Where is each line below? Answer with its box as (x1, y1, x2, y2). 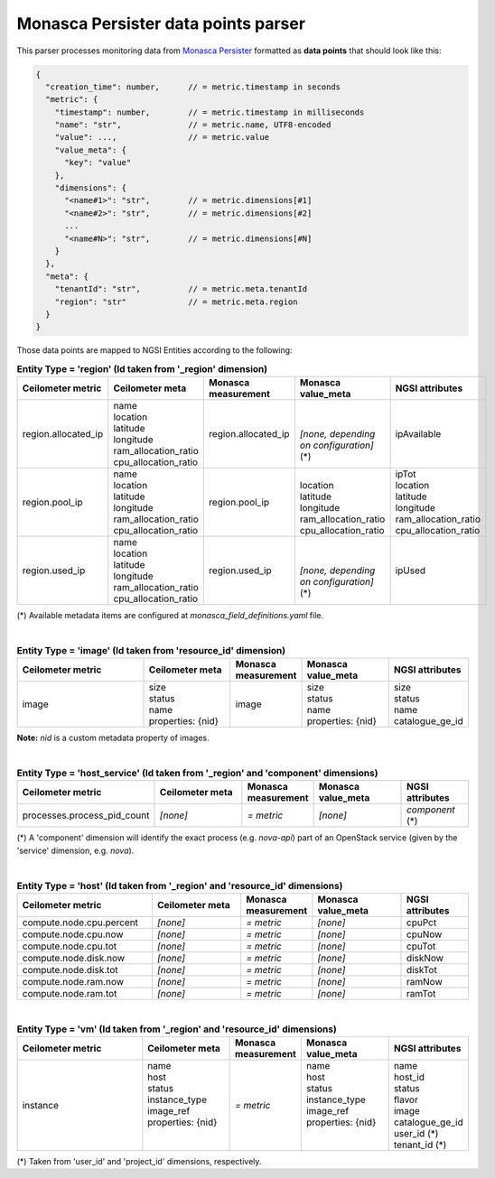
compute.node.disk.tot (22, 963, 118, 976)
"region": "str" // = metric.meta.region (54, 296, 298, 307)
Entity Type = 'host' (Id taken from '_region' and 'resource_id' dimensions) (16, 879, 343, 892)
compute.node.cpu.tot (22, 940, 117, 952)
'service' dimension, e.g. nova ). (16, 845, 135, 856)
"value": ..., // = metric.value (54, 132, 270, 143)
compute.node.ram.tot (22, 987, 117, 999)
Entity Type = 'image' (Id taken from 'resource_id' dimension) (16, 645, 286, 657)
